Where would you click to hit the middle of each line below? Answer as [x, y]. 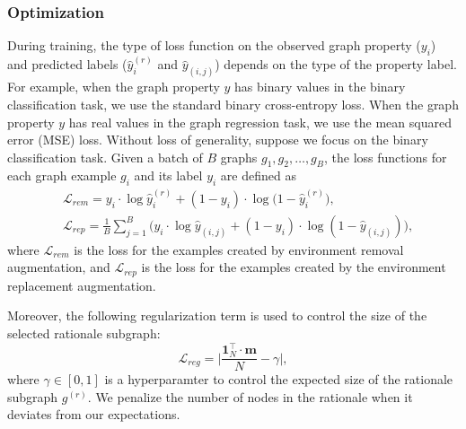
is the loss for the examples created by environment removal [239, 249]
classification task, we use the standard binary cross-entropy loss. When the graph [233, 104]
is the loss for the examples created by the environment [294, 267]
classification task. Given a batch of [105, 157]
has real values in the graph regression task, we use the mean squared [260, 122]
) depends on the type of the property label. [336, 64]
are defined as [258, 175]
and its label [168, 175]
